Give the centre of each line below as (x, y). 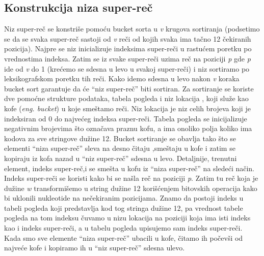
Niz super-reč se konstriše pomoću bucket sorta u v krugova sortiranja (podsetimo (132, 29)
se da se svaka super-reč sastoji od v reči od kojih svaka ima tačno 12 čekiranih (128, 38)
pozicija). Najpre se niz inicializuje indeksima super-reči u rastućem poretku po (128, 49)
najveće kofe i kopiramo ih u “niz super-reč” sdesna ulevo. (95, 248)
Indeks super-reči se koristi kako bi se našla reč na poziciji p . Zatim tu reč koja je (131, 178)
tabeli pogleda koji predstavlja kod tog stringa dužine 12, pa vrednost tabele (124, 207)
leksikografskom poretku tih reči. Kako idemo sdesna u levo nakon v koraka (122, 78)
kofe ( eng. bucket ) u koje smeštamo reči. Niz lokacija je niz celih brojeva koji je (127, 108)
